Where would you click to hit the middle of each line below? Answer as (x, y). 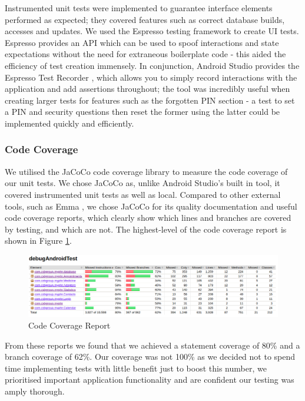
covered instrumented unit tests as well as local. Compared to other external (143, 194)
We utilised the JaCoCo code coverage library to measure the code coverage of (146, 171)
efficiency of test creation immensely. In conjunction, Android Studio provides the (152, 65)
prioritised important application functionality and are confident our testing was (150, 380)
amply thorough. (35, 391)
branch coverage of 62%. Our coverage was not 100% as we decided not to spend (150, 357)
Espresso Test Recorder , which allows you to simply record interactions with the (151, 77)
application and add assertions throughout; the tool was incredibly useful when (147, 89)
